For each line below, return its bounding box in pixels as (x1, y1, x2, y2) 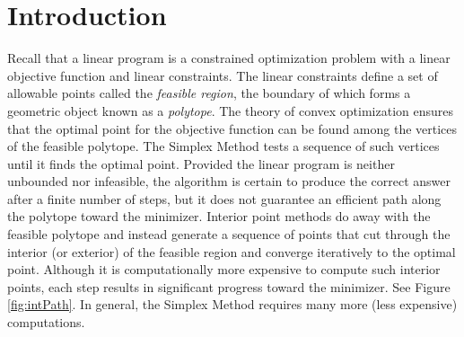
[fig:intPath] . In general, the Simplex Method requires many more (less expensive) (7, 295, 458, 314)
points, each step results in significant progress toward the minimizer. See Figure (7, 277, 451, 296)
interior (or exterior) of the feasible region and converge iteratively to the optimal (7, 242, 456, 261)
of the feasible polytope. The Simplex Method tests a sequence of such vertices (7, 137, 440, 155)
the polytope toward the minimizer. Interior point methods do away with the (7, 207, 431, 226)
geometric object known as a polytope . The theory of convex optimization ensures (7, 101, 453, 120)
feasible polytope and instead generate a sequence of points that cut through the (7, 225, 451, 244)
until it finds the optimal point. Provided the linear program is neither (7, 154, 395, 173)
